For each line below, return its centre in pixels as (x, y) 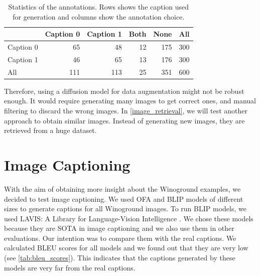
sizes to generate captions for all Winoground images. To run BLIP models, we (125, 209)
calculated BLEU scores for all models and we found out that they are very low (126, 248)
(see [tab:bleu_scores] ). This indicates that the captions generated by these (120, 258)
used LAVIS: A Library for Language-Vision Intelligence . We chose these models (129, 218)
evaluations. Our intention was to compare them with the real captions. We (120, 238)
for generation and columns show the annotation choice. (99, 16)
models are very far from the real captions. (70, 267)
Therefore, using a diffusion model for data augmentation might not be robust (124, 91)
